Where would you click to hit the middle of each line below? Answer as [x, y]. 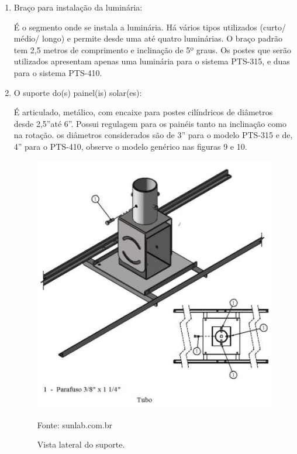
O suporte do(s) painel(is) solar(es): [78, 92]
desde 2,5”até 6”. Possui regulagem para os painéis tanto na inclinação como [150, 123]
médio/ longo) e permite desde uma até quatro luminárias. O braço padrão [148, 38]
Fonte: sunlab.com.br [75, 424]
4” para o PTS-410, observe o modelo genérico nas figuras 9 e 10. [130, 146]
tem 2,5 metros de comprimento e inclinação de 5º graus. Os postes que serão [153, 49]
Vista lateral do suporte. [81, 444]
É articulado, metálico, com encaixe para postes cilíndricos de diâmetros [143, 112]
